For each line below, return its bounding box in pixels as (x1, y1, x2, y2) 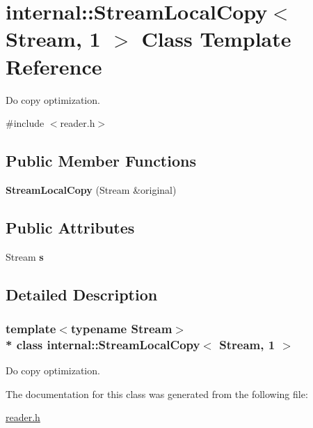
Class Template (141, 24, 291, 53)
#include (6, 116, 45, 130)
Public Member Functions (6, 150, 196, 171)
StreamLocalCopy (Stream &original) (6, 182, 177, 197)
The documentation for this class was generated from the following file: (6, 386, 308, 401)
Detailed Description (6, 283, 158, 305)
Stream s (6, 249, 44, 263)
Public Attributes (6, 216, 135, 238)
